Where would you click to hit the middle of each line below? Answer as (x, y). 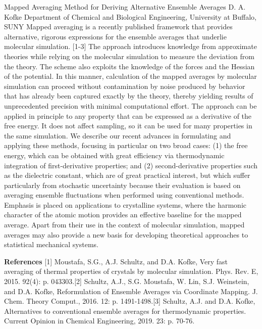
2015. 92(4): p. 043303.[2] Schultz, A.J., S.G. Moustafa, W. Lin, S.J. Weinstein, (127, 281)
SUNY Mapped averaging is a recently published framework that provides (118, 27)
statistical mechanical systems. (51, 244)
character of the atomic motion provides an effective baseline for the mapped (123, 215)
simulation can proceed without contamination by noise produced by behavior (125, 86)
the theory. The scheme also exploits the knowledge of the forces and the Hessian (129, 66)
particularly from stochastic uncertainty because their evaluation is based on (122, 185)
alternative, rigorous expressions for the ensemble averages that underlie (115, 36)
